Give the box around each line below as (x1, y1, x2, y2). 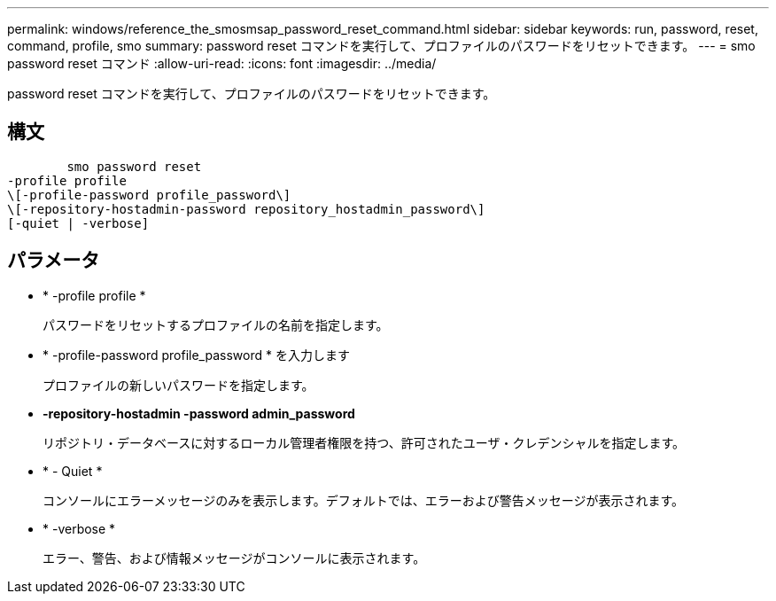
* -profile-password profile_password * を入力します (43, 347, 350, 363)
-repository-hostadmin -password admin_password (43, 405, 355, 421)
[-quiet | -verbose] (7, 215, 150, 230)
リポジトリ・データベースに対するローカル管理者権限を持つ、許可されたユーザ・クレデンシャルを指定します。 (43, 434, 686, 450)
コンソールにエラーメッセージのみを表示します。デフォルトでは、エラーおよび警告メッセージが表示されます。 (43, 492, 685, 508)
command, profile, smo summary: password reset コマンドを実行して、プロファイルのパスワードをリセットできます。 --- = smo (7, 38, 756, 53)
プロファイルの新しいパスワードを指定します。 (43, 377, 314, 393)
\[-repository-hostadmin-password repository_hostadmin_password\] (7, 201, 485, 216)
